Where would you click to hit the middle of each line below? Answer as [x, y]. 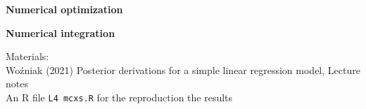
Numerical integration [61, 32]
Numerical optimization [64, 9]
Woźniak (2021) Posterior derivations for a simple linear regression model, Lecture [183, 70]
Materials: [27, 56]
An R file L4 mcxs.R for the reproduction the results [119, 97]
